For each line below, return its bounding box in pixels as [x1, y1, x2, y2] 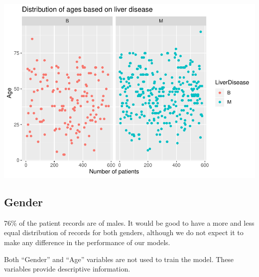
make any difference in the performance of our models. [4, 237, 170, 247]
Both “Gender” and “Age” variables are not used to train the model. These [4, 254, 234, 264]
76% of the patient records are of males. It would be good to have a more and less [4, 217, 255, 228]
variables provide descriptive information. [4, 264, 130, 274]
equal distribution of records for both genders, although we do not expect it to [4, 227, 244, 238]
